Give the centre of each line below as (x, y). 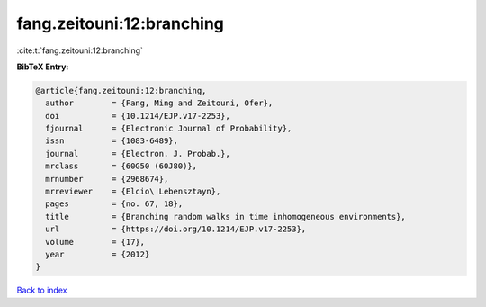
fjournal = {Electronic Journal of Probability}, (169, 129)
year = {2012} (98, 254)
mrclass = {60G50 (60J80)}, (121, 166)
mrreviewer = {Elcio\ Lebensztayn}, (133, 192)
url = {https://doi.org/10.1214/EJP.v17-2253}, (176, 229)
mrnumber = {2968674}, (107, 179)
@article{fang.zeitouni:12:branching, (121, 90)
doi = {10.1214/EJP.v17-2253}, (138, 116)
